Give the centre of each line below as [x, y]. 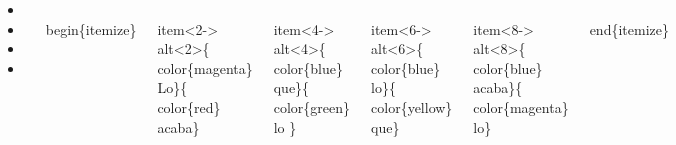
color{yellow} [412, 106]
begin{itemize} [91, 28]
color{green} [312, 106]
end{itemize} [629, 28]
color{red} [189, 106]
